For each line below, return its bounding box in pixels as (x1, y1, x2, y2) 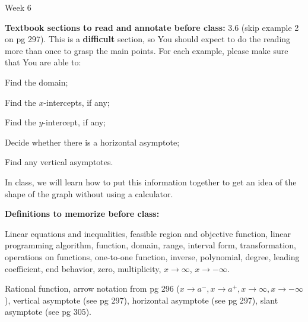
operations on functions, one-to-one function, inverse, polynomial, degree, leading (5, 250, 300, 263)
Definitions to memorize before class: (5, 207, 160, 220)
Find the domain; (5, 75, 68, 88)
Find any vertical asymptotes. (5, 156, 113, 168)
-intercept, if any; (43, 116, 106, 128)
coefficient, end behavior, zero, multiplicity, (5, 262, 161, 274)
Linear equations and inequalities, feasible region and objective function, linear (5, 227, 291, 239)
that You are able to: (5, 56, 81, 68)
